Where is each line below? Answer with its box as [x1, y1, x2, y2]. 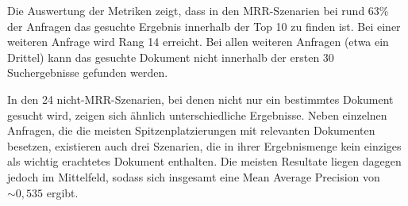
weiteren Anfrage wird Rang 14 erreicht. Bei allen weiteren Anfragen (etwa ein [7, 33, 389, 50]
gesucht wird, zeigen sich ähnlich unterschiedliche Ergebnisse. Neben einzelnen [7, 106, 387, 123]
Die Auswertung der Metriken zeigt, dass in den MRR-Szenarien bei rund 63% [7, 2, 389, 18]
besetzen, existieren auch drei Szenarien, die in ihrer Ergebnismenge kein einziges [7, 137, 402, 154]
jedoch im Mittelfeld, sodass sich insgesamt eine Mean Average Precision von [7, 168, 380, 185]
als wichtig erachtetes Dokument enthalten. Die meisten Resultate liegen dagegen [7, 153, 402, 170]
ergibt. [46, 184, 79, 200]
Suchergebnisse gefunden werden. [7, 64, 168, 81]
